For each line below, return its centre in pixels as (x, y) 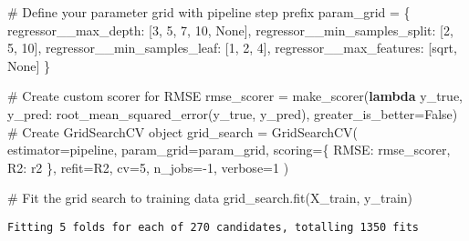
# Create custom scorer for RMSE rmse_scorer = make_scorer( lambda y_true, (235, 96)
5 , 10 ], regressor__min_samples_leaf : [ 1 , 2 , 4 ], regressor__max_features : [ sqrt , (232, 48)
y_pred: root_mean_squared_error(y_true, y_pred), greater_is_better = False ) (233, 113)
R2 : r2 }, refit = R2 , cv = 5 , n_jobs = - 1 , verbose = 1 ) (148, 167)
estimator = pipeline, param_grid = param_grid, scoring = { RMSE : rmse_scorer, (229, 150)
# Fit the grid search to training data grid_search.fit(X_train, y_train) (210, 198)
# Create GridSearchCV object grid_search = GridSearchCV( (183, 131)
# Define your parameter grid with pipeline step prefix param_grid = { (209, 12)
